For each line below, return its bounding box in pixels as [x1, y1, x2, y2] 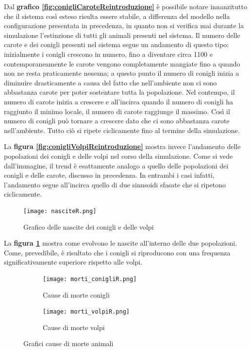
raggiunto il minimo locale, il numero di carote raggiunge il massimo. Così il [4, 106, 230, 116]
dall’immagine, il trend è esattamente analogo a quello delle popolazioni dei [4, 160, 229, 170]
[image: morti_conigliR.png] [43, 275, 137, 283]
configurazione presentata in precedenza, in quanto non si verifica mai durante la [4, 20, 244, 31]
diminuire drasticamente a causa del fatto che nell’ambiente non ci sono [4, 77, 217, 87]
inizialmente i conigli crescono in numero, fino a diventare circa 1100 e [4, 49, 213, 59]
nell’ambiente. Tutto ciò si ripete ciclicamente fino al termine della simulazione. [4, 125, 240, 135]
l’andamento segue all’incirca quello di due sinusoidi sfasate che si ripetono [4, 179, 226, 189]
